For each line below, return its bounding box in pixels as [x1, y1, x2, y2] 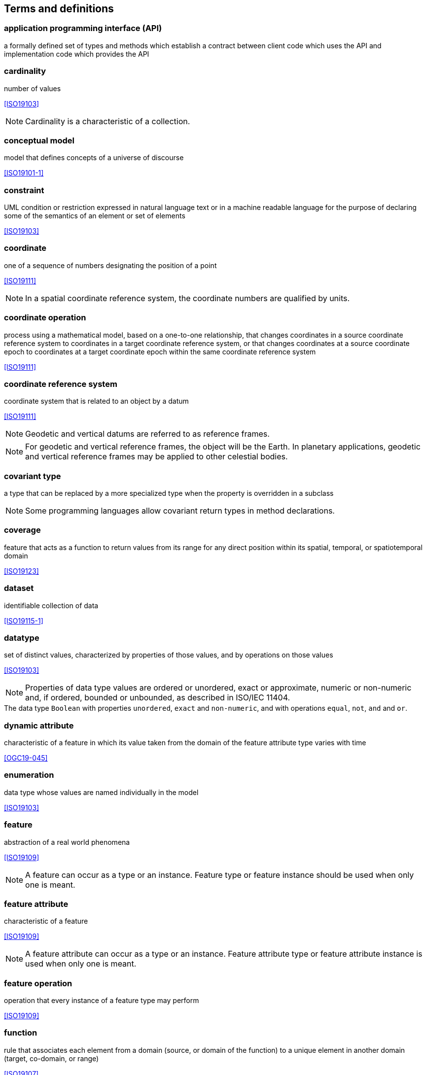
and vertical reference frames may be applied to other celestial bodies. [25, 451, 288, 462]
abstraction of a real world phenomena [4, 837, 130, 846]
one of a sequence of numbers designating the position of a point [4, 261, 217, 270]
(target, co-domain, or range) [4, 1054, 99, 1063]
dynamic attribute [4, 720, 74, 730]
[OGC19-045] [4, 754, 48, 763]
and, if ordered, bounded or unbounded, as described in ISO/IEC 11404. [25, 693, 290, 703]
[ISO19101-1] [4, 169, 44, 177]
